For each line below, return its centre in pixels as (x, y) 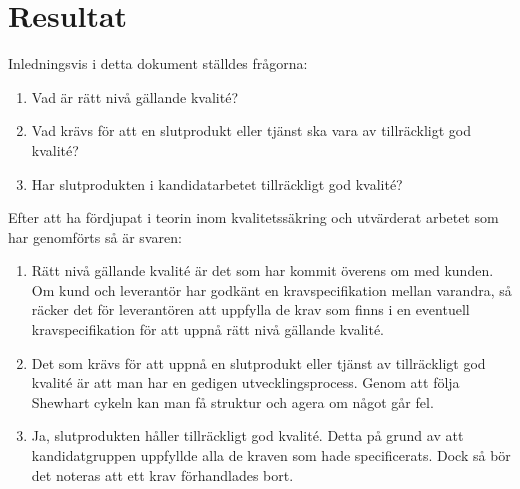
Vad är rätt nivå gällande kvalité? (135, 96)
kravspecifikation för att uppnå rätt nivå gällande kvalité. (207, 329)
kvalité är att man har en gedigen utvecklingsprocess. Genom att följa (245, 382)
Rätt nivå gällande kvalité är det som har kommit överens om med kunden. (262, 270)
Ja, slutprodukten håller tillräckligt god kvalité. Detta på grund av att (247, 435)
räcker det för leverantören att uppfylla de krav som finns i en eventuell (250, 309)
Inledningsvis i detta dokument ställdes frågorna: (158, 63)
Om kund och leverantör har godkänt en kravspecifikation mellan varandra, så (271, 289)
